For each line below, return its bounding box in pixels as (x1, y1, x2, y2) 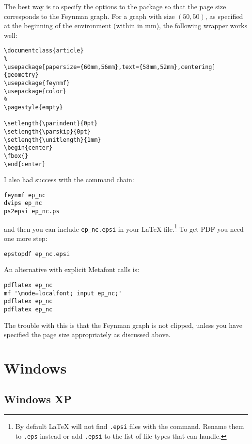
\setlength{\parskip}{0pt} (4, 128, 91, 135)
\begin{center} (4, 144, 53, 152)
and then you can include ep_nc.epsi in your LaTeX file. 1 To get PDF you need (4, 222, 244, 234)
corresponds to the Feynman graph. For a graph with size (4, 11, 175, 21)
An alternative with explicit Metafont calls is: (4, 264, 140, 274)
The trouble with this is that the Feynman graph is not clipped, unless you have (4, 320, 242, 330)
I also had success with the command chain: (4, 174, 134, 185)
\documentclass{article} (4, 47, 84, 54)
